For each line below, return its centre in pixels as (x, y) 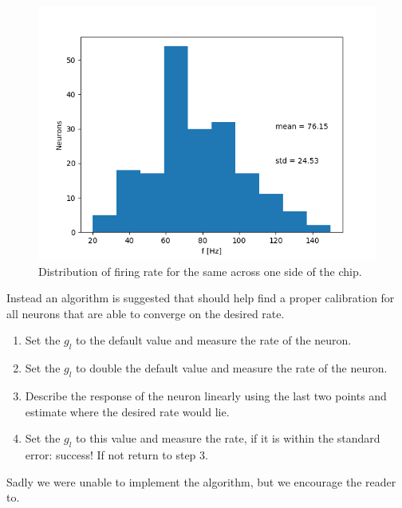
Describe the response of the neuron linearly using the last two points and (206, 395)
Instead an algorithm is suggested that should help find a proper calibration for (201, 298)
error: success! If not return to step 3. (116, 454)
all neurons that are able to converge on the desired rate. (146, 313)
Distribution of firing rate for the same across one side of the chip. (200, 271)
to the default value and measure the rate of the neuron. (214, 340)
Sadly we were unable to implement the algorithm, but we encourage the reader (201, 481)
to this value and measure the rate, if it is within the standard (228, 438)
